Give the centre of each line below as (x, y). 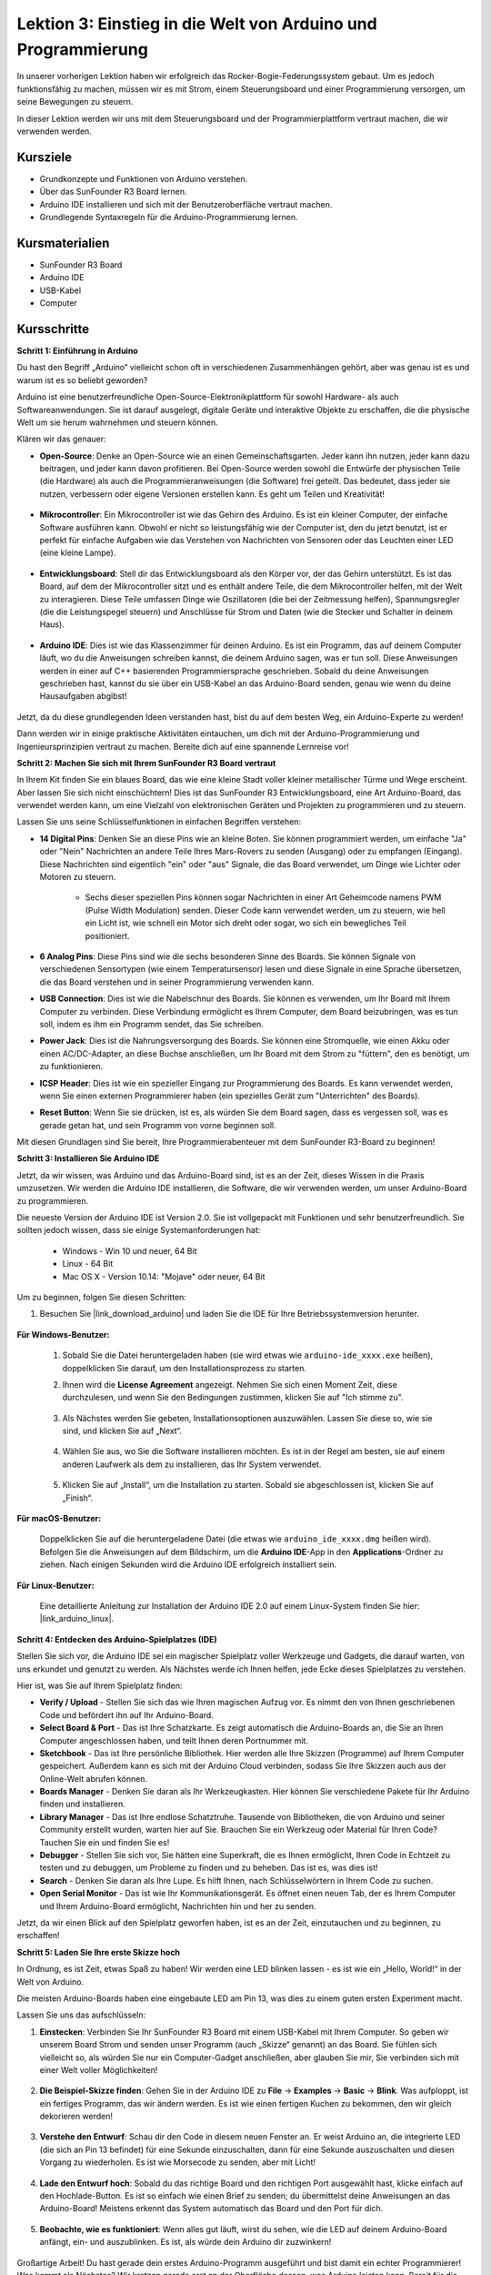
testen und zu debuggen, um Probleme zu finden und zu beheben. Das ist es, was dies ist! (209, 1868)
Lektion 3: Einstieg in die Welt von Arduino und (197, 24)
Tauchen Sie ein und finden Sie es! (105, 1842)
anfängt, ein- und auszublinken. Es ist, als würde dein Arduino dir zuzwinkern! (185, 2242)
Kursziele (45, 157)
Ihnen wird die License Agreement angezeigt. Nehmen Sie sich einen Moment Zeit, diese (230, 1384)
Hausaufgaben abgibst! (83, 696)
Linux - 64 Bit (88, 1264)
